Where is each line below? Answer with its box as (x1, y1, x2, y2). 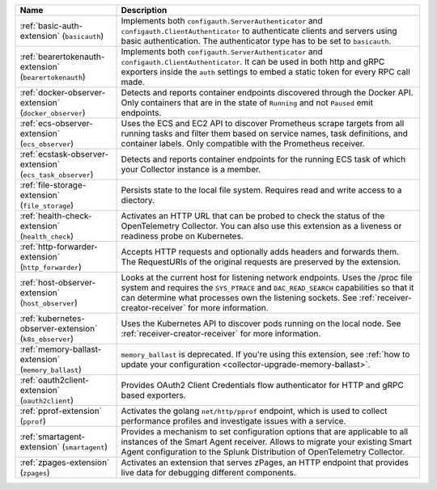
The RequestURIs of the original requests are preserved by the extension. (121, 256, 401, 267)
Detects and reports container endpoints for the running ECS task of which (121, 154, 406, 165)
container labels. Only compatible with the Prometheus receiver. (121, 138, 366, 149)
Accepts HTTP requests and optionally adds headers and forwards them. (121, 247, 400, 257)
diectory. (121, 195, 155, 205)
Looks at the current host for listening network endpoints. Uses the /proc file (121, 272, 413, 283)
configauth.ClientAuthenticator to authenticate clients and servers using (121, 25, 397, 36)
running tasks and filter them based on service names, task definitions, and (121, 128, 409, 139)
